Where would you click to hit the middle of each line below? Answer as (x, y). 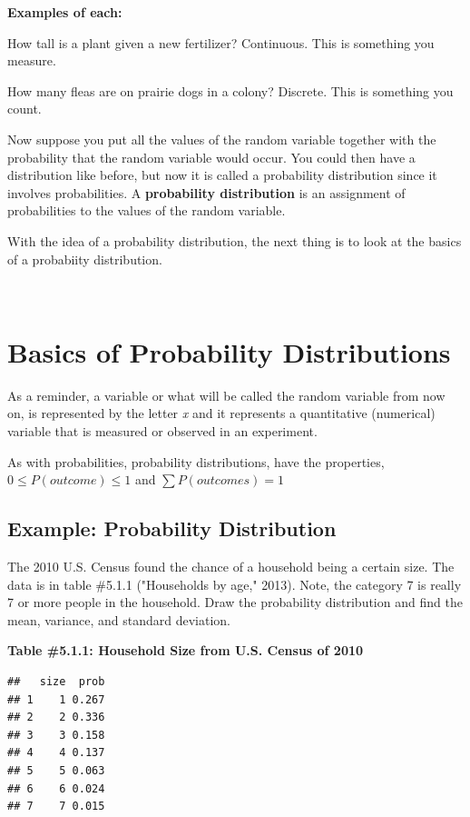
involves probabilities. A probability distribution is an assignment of (206, 192)
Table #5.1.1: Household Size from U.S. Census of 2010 (186, 650)
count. (24, 109)
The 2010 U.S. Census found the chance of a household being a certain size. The (231, 567)
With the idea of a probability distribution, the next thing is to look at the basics (235, 240)
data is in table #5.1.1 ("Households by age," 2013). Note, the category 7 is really (235, 584)
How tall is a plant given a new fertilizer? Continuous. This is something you (221, 42)
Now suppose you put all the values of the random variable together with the (222, 139)
